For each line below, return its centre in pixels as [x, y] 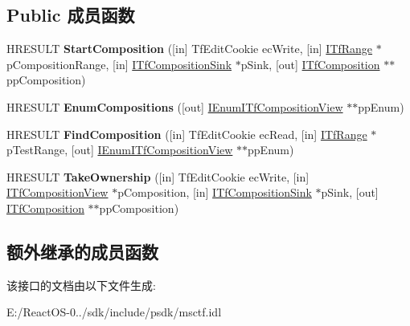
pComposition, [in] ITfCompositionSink [215, 192]
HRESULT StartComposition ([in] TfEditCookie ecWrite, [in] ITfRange [190, 49]
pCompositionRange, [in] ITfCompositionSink [119, 64]
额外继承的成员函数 [82, 251]
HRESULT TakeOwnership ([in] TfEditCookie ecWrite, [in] [158, 176]
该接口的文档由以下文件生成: [81, 285]
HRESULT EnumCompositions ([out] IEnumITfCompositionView [175, 106]
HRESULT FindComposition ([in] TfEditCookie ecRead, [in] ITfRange [187, 134]
